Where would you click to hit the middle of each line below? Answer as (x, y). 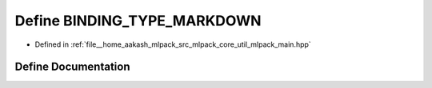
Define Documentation (72, 67)
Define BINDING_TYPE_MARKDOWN (138, 21)
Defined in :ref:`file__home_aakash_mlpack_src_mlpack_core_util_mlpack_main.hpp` (173, 44)
